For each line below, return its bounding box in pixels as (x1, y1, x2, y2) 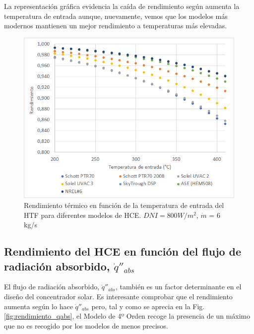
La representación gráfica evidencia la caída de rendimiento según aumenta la (4, 1, 240, 11)
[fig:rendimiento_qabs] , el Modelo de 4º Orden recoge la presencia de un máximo (4, 311, 251, 321)
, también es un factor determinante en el (115, 281, 242, 292)
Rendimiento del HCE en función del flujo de (4, 244, 242, 259)
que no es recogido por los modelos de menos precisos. (4, 320, 168, 331)
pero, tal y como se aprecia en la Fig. (91, 301, 205, 311)
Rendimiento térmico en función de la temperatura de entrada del (24, 200, 224, 210)
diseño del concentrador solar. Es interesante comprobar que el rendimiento (4, 291, 233, 301)
